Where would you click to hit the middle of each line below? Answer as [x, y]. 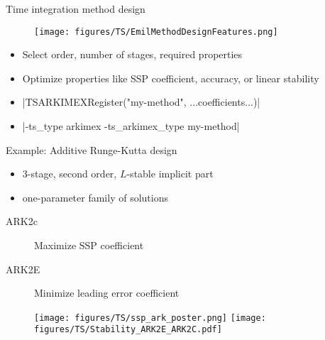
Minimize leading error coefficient [107, 293]
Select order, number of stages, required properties [132, 54]
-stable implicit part [170, 174]
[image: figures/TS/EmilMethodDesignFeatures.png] [156, 32]
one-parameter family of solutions [95, 197]
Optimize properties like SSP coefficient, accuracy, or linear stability [171, 78]
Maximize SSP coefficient [89, 245]
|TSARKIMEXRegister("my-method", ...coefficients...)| [141, 102]
